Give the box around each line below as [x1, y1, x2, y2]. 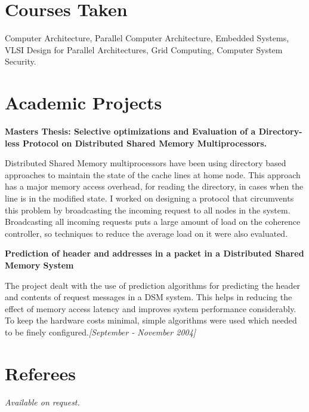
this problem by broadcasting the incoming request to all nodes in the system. [5, 203, 291, 216]
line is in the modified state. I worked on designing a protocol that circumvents [5, 192, 294, 204]
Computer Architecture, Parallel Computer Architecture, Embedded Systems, [5, 32, 289, 44]
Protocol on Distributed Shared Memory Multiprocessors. [22, 136, 267, 149]
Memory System [5, 258, 74, 271]
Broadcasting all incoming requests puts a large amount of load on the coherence [5, 215, 301, 228]
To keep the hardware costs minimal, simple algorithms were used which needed [5, 314, 297, 326]
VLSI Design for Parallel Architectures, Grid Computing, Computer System [5, 43, 283, 56]
